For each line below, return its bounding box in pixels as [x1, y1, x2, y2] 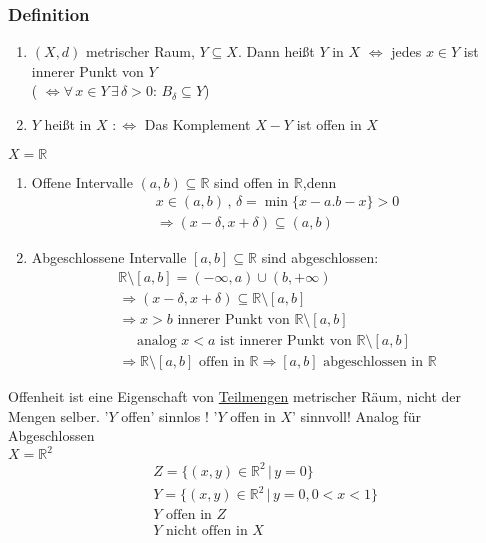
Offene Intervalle [31, 171, 133, 192]
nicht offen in [166, 524, 248, 539]
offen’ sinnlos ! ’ [121, 405, 218, 426]
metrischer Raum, [86, 41, 195, 62]
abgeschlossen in [323, 354, 423, 369]
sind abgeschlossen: [261, 247, 379, 268]
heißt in [44, 114, 92, 134]
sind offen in [214, 171, 290, 192]
